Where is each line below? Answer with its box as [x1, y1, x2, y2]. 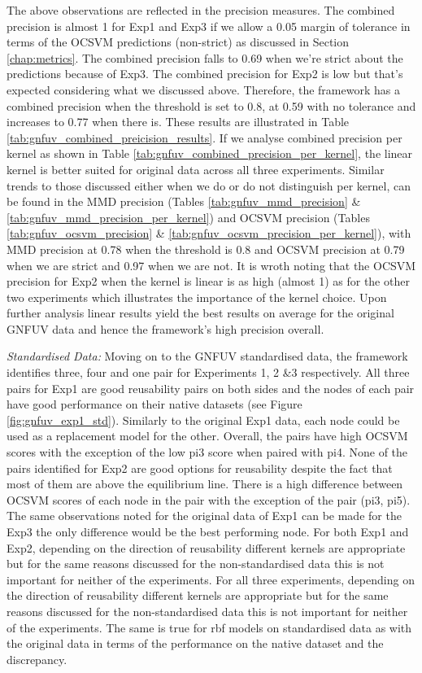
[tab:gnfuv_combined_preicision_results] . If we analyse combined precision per [7, 129, 402, 146]
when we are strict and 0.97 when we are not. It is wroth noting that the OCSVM [7, 256, 416, 273]
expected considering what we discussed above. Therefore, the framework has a [7, 81, 400, 98]
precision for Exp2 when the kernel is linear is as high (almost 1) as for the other [7, 273, 410, 290]
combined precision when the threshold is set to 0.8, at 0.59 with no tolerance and [7, 97, 416, 114]
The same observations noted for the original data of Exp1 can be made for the [7, 507, 402, 524]
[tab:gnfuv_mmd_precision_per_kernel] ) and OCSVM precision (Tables [7, 208, 370, 225]
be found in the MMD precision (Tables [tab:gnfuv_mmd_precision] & [7, 193, 361, 210]
